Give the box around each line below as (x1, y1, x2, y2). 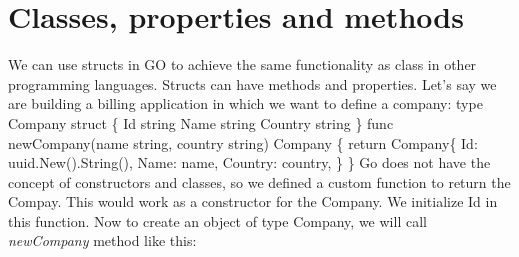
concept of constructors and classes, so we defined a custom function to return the (8, 171, 511, 192)
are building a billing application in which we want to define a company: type (8, 93, 483, 114)
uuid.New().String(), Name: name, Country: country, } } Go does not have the (8, 152, 491, 173)
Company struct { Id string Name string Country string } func (8, 112, 394, 133)
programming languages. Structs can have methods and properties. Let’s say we (8, 73, 497, 94)
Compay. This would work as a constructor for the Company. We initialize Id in (8, 191, 498, 212)
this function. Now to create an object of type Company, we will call (8, 210, 427, 231)
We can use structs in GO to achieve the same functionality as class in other (8, 54, 477, 75)
